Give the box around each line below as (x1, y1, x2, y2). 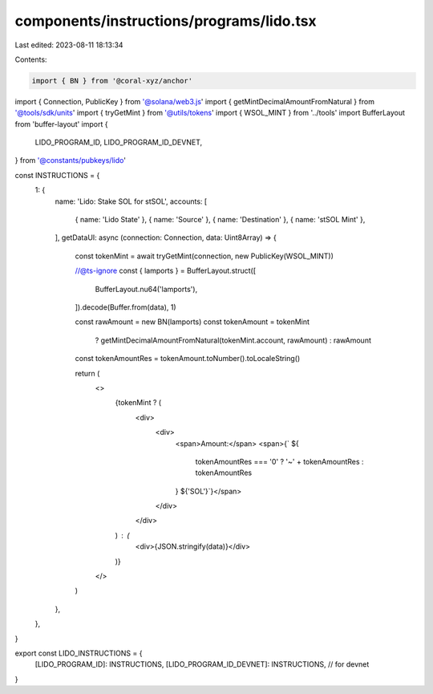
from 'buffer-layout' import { (14, 119, 108, 128)
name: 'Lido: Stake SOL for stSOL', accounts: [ (55, 197, 208, 206)
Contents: (14, 55, 47, 64)
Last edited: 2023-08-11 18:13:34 (14, 40, 123, 50)
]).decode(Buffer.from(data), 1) (75, 302, 176, 312)
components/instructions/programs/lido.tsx (14, 12, 317, 30)
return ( (75, 368, 100, 378)
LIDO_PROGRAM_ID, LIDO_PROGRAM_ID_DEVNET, (34, 137, 203, 148)
